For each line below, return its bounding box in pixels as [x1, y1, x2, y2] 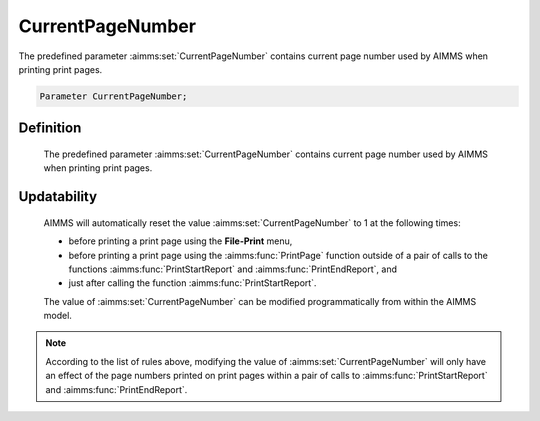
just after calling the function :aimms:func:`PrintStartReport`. [68, 277, 317, 289]
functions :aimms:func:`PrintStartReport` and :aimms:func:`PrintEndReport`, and [68, 263, 398, 275]
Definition [18, 120, 82, 137]
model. [43, 310, 72, 322]
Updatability [18, 188, 98, 205]
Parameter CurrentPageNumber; [39, 90, 188, 102]
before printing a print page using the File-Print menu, [68, 235, 293, 247]
